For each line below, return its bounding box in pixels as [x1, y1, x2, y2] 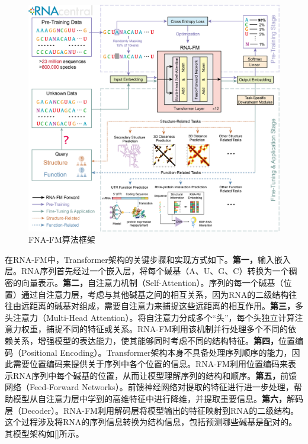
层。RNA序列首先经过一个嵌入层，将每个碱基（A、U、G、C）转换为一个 [5, 265, 289, 277]
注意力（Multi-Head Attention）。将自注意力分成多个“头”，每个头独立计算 [12, 311, 295, 323]
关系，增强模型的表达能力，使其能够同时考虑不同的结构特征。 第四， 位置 [12, 334, 295, 346]
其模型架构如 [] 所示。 [5, 427, 84, 439]
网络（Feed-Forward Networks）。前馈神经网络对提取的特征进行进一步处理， [5, 381, 294, 393]
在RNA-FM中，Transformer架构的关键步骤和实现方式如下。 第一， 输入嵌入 [5, 253, 291, 265]
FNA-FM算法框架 [28, 233, 95, 246]
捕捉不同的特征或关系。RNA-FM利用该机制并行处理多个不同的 [46, 323, 288, 335]
